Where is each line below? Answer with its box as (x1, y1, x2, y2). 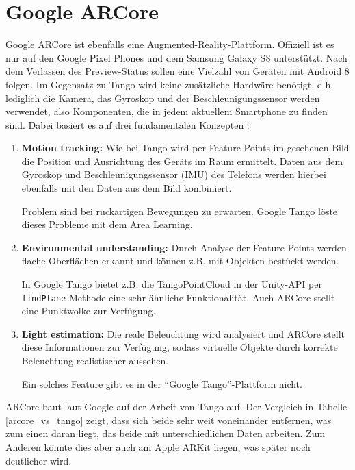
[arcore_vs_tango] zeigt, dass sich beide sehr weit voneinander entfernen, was (5, 412, 332, 427)
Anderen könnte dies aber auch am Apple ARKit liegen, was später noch (5, 440, 311, 454)
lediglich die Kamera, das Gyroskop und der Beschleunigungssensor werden (5, 90, 320, 105)
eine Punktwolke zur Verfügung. (21, 304, 156, 318)
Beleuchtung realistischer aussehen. (21, 354, 169, 368)
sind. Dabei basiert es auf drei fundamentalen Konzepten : (5, 117, 250, 132)
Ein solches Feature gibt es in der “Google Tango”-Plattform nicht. (21, 376, 302, 391)
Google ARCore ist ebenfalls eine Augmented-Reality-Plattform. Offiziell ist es (5, 37, 334, 51)
